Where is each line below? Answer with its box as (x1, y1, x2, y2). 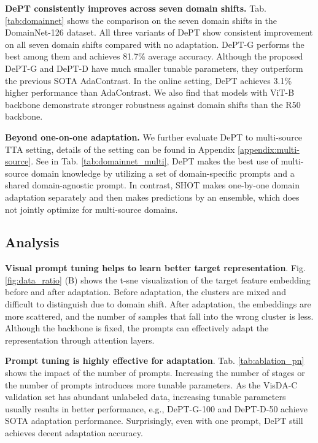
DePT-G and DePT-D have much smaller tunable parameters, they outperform (5, 61, 303, 74)
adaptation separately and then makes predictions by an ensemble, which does (5, 190, 300, 203)
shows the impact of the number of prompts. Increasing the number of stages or (5, 366, 305, 379)
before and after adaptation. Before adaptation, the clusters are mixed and (5, 285, 286, 298)
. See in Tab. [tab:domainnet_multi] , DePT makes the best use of (31, 155, 278, 168)
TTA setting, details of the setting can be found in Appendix (5, 142, 235, 155)
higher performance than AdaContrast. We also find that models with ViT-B (5, 86, 295, 99)
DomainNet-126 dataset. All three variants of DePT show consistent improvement (5, 26, 313, 39)
